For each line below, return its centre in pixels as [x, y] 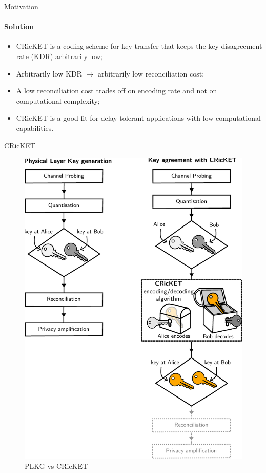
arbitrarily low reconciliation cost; [151, 73]
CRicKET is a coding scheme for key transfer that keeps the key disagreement [139, 46]
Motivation [21, 6]
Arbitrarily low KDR [49, 73]
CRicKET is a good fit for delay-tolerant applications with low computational [138, 118]
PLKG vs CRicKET [56, 466]
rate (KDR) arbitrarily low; [59, 56]
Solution [19, 26]
